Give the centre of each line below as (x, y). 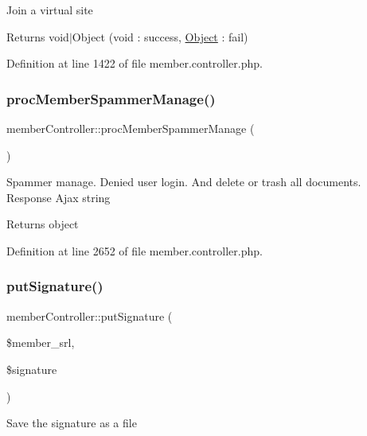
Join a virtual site (50, 10)
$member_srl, (41, 343)
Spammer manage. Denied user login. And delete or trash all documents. (184, 182)
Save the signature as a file (72, 423)
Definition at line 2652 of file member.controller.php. (135, 250)
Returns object (43, 224)
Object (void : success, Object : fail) (160, 36)
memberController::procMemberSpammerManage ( (131, 128)
